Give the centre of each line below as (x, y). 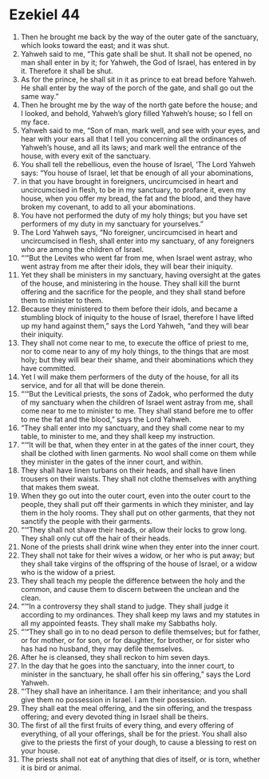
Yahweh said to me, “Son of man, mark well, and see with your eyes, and (140, 130)
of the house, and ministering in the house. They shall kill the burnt (130, 283)
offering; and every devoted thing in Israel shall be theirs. (115, 717)
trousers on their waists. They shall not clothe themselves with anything (138, 478)
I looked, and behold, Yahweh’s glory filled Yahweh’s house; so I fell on (136, 113)
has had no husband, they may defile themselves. (102, 649)
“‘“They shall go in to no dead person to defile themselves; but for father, (140, 631)
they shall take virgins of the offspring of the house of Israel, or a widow (139, 563)
